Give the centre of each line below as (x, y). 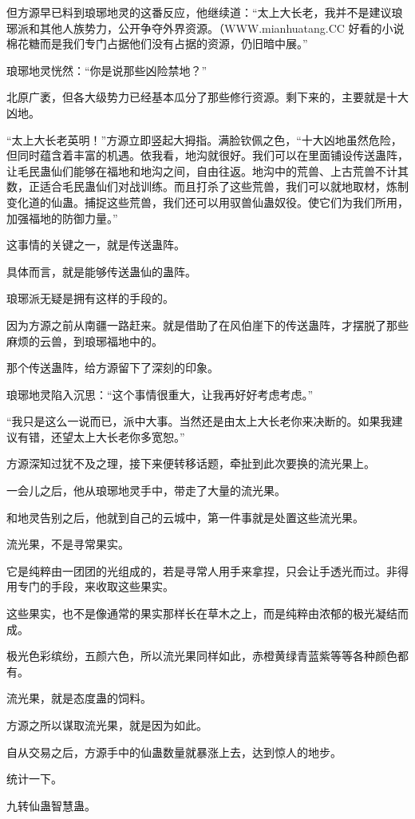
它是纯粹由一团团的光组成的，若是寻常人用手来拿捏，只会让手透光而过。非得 (207, 570)
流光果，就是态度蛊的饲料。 (79, 698)
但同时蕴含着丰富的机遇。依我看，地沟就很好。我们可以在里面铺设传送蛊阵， (207, 155)
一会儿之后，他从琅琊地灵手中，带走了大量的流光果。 (146, 491)
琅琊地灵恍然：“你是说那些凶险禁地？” (107, 70)
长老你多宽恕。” (146, 436)
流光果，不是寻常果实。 (68, 544)
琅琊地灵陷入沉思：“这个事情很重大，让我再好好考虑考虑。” (160, 394)
